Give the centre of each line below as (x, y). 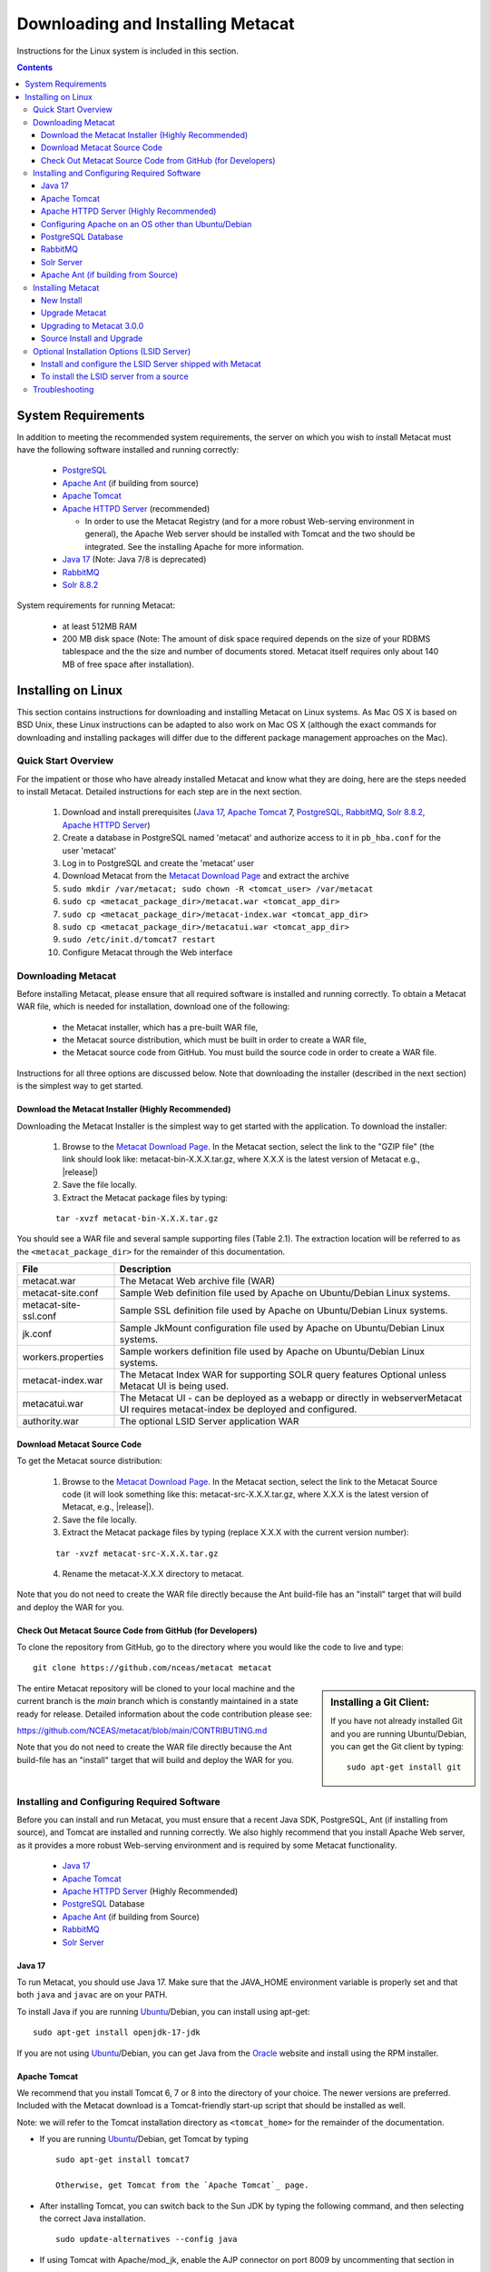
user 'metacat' (89, 851)
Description (145, 1270)
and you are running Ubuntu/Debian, (399, 1734)
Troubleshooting (64, 389)
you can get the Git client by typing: (397, 1746)
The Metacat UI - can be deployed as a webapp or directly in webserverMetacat (291, 1398)
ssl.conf (39, 1316)
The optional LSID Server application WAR (209, 1421)
